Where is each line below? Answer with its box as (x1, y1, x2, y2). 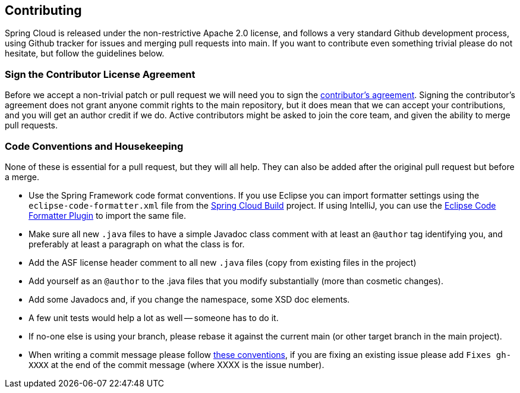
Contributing (5, 3, 82, 18)
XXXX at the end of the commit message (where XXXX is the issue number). (29, 359, 324, 370)
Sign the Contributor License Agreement (5, 68, 196, 80)
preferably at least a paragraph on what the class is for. (29, 238, 245, 249)
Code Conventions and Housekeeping (5, 140, 184, 152)
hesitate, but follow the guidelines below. (5, 48, 165, 59)
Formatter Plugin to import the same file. (29, 210, 187, 221)
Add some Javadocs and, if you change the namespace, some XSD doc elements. (29, 294, 350, 304)
